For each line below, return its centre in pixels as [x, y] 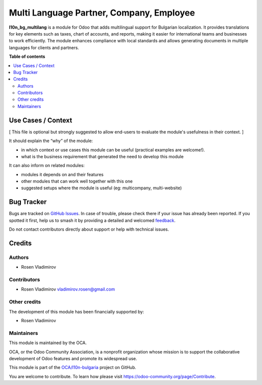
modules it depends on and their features [62, 174]
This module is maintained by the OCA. [48, 343]
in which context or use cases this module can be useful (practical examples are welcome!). [113, 150]
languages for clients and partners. [44, 47]
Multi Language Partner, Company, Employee [102, 13]
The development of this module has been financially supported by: [76, 312]
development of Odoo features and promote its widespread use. [73, 358]
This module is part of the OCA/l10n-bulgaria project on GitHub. [73, 367]
